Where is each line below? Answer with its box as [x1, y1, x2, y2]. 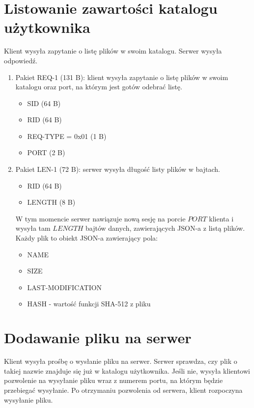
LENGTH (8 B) [27, 197, 76, 207]
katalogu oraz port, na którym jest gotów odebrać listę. [15, 82, 182, 92]
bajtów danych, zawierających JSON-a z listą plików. [85, 223, 245, 233]
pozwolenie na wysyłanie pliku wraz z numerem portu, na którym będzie [4, 375, 223, 385]
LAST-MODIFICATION [27, 282, 102, 292]
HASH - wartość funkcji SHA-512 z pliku [27, 299, 151, 309]
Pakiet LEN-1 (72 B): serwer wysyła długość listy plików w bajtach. [15, 164, 220, 174]
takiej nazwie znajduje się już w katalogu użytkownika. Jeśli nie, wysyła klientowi [4, 365, 250, 376]
